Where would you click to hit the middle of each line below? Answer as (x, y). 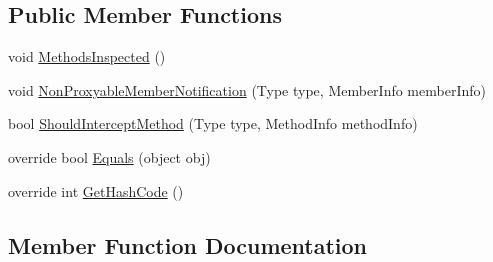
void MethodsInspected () (87, 56)
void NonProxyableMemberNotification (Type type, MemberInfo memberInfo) (247, 89)
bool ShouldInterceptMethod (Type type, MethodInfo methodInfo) (213, 123)
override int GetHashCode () (96, 190)
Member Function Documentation (188, 244)
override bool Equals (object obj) (109, 156)
